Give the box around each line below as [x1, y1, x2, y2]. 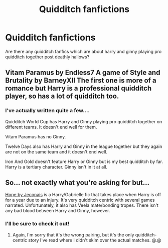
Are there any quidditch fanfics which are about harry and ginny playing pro [5, 48, 162, 54]
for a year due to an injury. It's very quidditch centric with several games [5, 197, 155, 203]
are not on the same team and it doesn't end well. [5, 148, 108, 154]
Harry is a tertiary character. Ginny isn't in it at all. [5, 163, 108, 170]
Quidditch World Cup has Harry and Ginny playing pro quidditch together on [5, 118, 162, 124]
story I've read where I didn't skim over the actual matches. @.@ [28, 237, 161, 243]
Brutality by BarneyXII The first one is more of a [5, 76, 156, 85]
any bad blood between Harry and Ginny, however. [5, 208, 110, 214]
